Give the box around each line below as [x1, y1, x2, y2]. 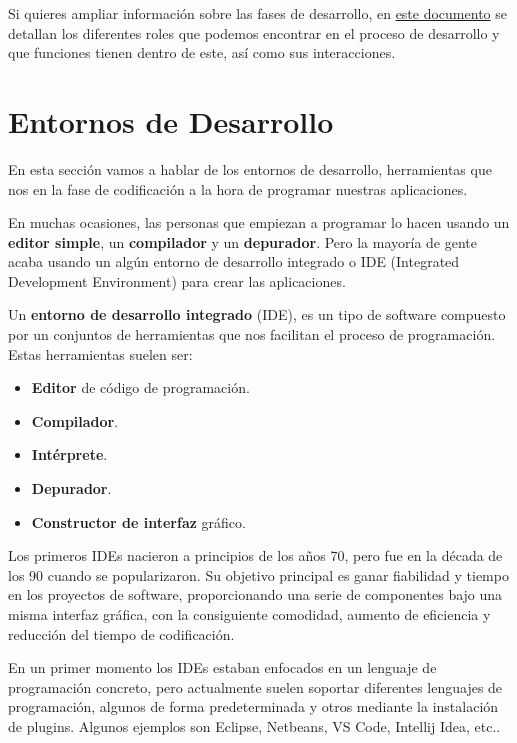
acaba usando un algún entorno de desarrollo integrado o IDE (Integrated [8, 251, 460, 272]
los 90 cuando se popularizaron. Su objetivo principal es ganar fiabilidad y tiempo [8, 564, 509, 585]
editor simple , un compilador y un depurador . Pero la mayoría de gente [8, 231, 477, 252]
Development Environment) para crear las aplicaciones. [8, 270, 346, 291]
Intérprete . [31, 444, 108, 465]
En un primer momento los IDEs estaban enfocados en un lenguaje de [8, 657, 437, 678]
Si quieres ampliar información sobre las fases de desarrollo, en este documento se [8, 3, 507, 23]
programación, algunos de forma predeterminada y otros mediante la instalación [8, 696, 499, 717]
